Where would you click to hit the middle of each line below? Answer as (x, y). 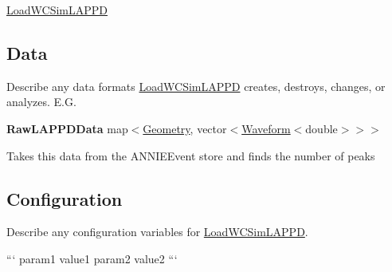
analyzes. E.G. (41, 102)
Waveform (266, 128)
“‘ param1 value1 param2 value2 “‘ (92, 258)
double (321, 128)
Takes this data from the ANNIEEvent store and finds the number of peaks (191, 155)
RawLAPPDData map (67, 128)
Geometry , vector (185, 128)
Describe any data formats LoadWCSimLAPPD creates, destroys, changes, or (196, 86)
